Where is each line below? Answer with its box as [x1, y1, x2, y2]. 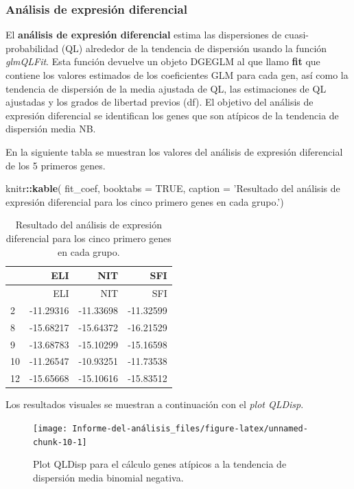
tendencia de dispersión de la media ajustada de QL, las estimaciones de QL [5, 81, 327, 95]
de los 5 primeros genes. [5, 158, 106, 172]
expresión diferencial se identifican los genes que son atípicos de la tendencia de [5, 108, 339, 122]
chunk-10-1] [33, 437, 87, 447]
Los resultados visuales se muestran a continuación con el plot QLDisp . [5, 397, 304, 412]
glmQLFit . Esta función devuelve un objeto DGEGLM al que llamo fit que [5, 54, 320, 69]
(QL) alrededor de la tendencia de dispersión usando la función [61, 40, 327, 55]
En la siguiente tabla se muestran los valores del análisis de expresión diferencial [5, 144, 343, 158]
